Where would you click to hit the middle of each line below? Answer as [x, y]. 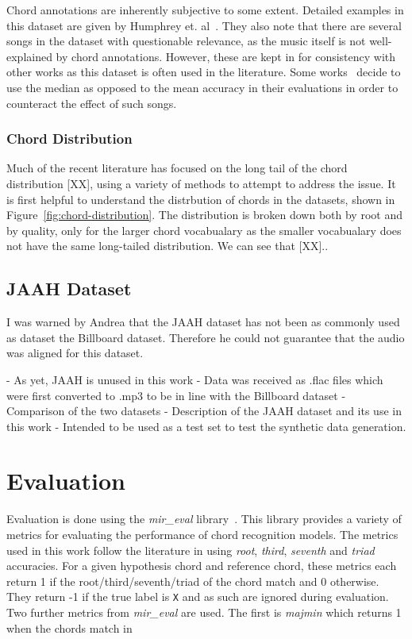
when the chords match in [69, 627]
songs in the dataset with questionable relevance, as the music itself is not [186, 41]
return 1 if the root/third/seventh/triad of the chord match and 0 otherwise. [193, 581]
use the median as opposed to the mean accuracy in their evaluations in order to [202, 87]
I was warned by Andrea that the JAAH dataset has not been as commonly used [203, 322]
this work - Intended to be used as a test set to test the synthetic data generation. [206, 426]
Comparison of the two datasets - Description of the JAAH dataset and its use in [204, 411]
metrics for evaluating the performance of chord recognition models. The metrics [202, 535]
